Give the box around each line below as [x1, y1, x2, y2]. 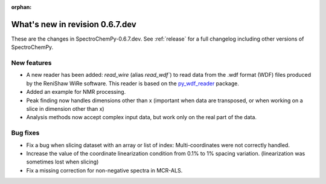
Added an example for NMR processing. [26, 88, 126, 96]
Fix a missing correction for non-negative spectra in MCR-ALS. [26, 166, 183, 174]
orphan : [11, 4, 32, 10]
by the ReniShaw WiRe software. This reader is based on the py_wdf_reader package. [26, 79, 240, 87]
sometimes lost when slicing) [26, 158, 99, 166]
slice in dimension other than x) [26, 105, 105, 112]
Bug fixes [11, 129, 40, 137]
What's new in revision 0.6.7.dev [11, 19, 137, 30]
